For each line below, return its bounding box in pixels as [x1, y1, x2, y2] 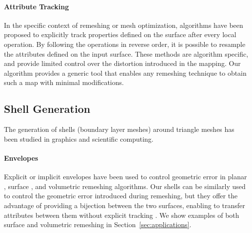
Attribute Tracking [4, 1, 69, 11]
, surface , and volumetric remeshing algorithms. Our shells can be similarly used [4, 181, 246, 191]
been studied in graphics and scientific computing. [4, 133, 154, 144]
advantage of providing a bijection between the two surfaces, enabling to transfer [4, 200, 245, 210]
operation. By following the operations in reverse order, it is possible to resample [4, 39, 246, 49]
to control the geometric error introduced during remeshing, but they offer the [4, 191, 238, 201]
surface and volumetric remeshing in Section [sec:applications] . [4, 219, 192, 230]
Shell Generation [4, 101, 91, 116]
